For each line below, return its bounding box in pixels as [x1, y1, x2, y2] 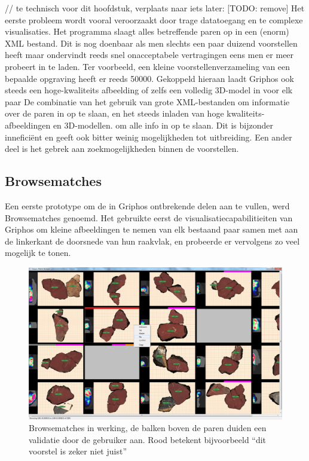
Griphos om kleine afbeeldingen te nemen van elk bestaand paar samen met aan [5, 223, 298, 236]
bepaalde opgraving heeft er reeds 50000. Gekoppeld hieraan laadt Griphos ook [5, 72, 294, 84]
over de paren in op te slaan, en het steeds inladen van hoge [5, 107, 224, 120]
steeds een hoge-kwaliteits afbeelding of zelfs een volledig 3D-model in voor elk [5, 84, 293, 96]
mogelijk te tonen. [5, 246, 71, 259]
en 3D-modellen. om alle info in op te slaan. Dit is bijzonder [53, 118, 273, 131]
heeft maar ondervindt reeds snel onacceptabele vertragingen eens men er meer [5, 48, 294, 61]
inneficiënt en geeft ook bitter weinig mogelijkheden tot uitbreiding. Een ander [5, 130, 292, 143]
